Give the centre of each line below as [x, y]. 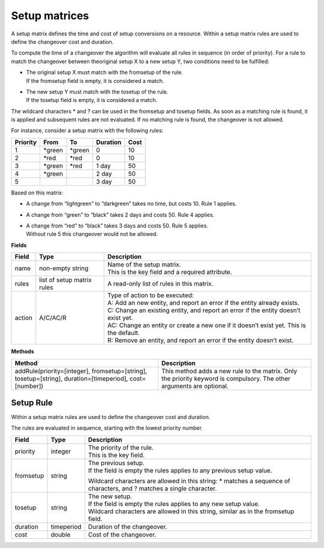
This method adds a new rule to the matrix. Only [229, 371]
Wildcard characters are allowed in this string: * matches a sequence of [189, 481]
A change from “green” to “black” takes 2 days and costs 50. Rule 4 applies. [120, 215]
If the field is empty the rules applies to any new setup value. [174, 504]
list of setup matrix [66, 280]
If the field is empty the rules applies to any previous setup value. [180, 470]
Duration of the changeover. [127, 526]
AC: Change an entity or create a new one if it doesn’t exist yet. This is [206, 325]
